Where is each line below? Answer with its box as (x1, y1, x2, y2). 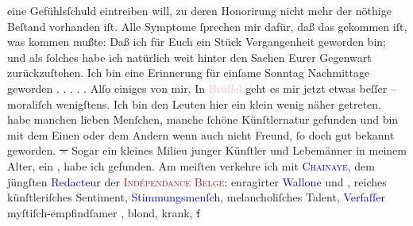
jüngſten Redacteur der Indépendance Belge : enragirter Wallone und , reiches (7, 173, 387, 190)
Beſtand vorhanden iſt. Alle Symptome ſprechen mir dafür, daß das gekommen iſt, (7, 17, 407, 34)
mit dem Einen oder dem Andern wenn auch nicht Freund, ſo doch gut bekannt (7, 126, 395, 143)
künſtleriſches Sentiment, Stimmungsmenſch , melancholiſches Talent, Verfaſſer (7, 189, 386, 205)
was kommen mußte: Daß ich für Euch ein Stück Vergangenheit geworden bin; (7, 33, 386, 50)
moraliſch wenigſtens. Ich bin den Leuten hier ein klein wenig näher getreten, (7, 95, 381, 112)
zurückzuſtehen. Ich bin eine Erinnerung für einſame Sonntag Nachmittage (7, 64, 370, 81)
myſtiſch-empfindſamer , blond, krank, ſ (7, 204, 200, 220)
